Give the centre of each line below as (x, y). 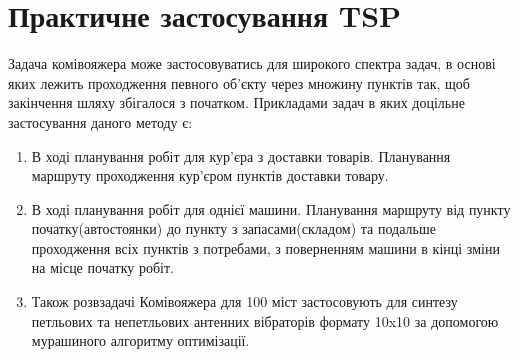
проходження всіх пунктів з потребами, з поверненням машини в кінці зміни (265, 247)
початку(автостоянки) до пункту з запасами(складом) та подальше (233, 228)
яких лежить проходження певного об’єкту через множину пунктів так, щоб (239, 82)
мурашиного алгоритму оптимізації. (140, 340)
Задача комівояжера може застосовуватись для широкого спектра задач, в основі (252, 63)
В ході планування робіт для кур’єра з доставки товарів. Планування (241, 155)
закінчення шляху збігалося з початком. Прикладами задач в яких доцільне (236, 102)
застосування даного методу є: (100, 121)
